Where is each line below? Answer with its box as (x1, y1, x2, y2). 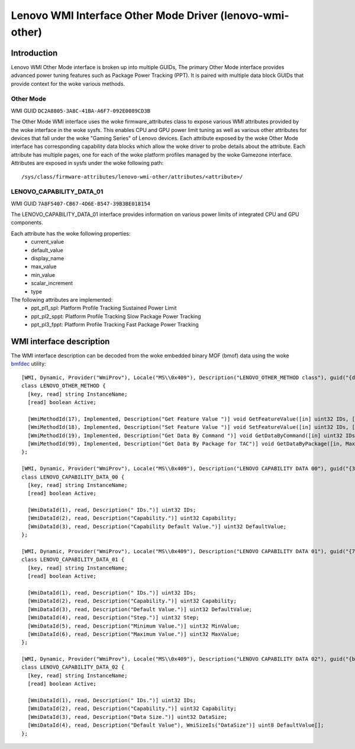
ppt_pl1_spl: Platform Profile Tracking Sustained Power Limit (31, 305, 177, 312)
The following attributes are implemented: (11, 296, 113, 303)
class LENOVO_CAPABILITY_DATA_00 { (21, 473, 125, 480)
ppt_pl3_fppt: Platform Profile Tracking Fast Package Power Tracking (31, 321, 199, 328)
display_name (31, 255, 64, 261)
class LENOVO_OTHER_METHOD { (21, 382, 106, 389)
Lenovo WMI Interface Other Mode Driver (11, 9, 218, 22)
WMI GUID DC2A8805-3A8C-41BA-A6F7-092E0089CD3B (11, 107, 151, 114)
